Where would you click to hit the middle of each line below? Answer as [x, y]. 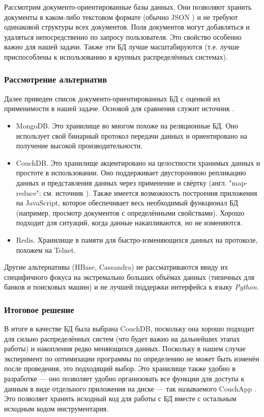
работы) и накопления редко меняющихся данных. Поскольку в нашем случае [125, 348]
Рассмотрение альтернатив [55, 79]
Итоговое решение [39, 309]
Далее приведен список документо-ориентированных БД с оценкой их [112, 98]
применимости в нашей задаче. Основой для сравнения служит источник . [119, 108]
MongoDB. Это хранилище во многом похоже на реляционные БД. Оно [127, 125]
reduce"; [28, 192]
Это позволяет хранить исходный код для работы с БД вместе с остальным [120, 398]
